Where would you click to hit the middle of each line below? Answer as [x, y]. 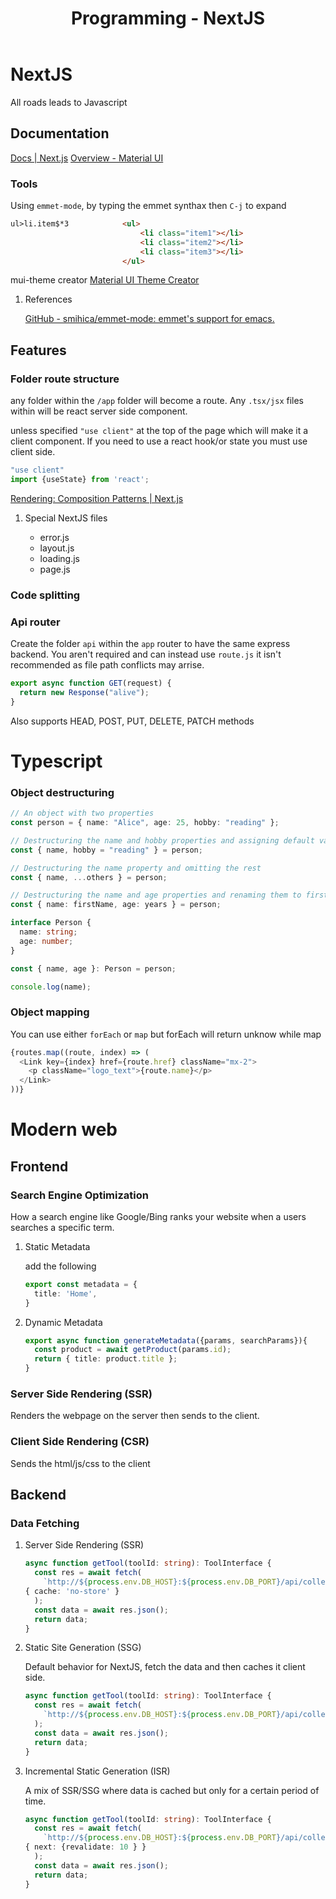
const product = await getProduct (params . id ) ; [133, 1350]
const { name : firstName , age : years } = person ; [116, 905]
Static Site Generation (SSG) [83, 1648]
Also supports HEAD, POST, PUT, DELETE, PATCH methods [132, 721]
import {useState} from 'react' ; [80, 479]
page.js [55, 569]
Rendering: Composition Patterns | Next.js [97, 498]
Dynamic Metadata [63, 1322]
